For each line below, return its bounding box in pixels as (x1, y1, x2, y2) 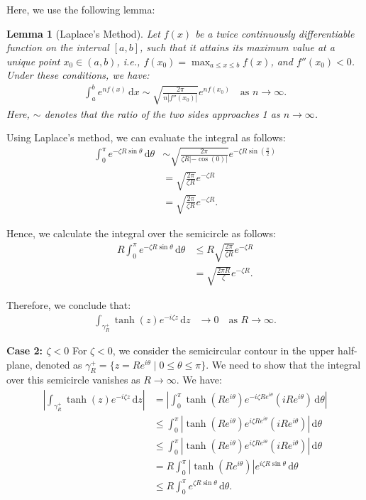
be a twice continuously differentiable (195, 26, 355, 40)
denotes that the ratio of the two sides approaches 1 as (44, 106, 280, 121)
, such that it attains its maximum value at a (140, 40, 335, 55)
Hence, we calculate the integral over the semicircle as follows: (6, 225, 276, 240)
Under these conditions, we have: (6, 67, 150, 82)
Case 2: (6, 343, 43, 358)
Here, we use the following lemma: (6, 2, 155, 16)
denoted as (35, 357, 82, 371)
